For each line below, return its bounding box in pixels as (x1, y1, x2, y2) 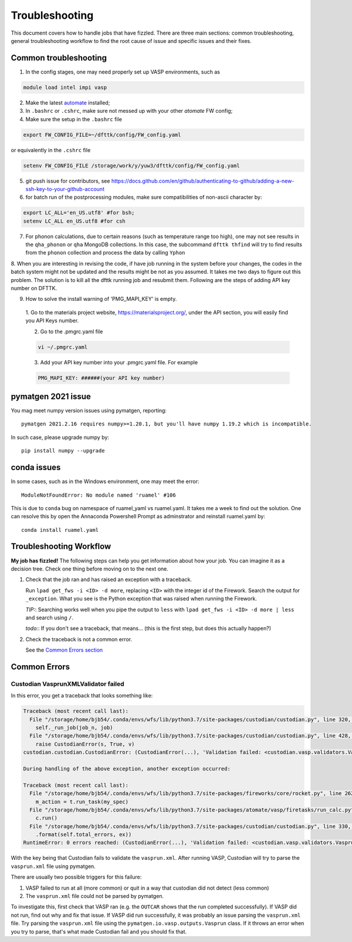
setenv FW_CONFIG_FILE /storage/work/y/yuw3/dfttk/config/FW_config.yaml (23, 162, 240, 169)
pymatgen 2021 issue (11, 391, 91, 401)
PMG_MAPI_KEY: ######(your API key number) (38, 374, 165, 381)
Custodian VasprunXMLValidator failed (11, 679, 124, 688)
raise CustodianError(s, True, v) (35, 740, 135, 747)
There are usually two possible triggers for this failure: (11, 873, 142, 881)
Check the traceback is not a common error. (25, 635, 133, 643)
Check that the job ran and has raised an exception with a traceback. (25, 576, 192, 583)
